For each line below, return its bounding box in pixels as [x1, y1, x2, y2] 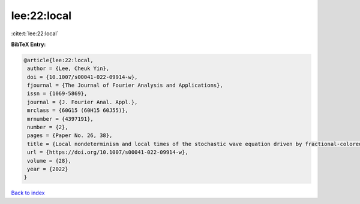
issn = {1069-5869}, [27, 90, 88, 97]
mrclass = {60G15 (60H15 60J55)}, [27, 107, 128, 114]
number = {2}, [27, 124, 68, 131]
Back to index [11, 189, 45, 197]
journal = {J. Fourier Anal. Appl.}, [27, 99, 138, 105]
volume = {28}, [27, 157, 72, 164]
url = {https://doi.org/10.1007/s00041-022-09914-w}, [27, 149, 188, 156]
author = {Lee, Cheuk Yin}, [27, 65, 110, 72]
